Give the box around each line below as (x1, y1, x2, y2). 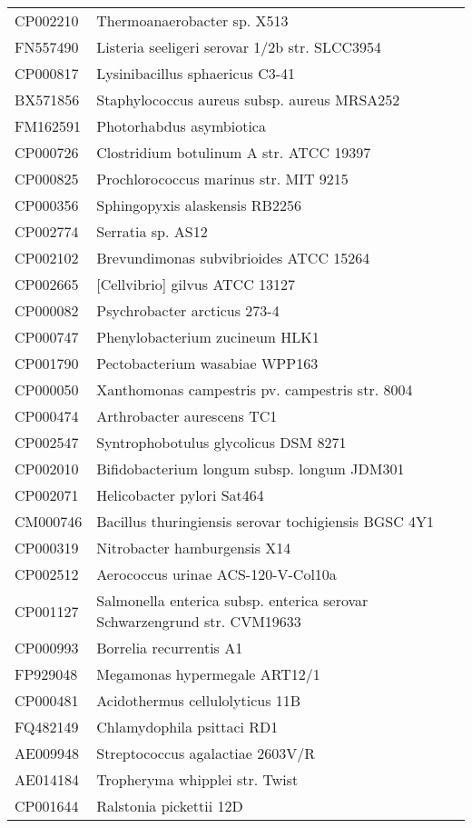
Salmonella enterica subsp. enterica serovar (96, 590, 369, 611)
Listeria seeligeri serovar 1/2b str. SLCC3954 (96, 36, 382, 57)
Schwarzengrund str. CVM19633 (96, 611, 301, 632)
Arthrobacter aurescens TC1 (96, 405, 278, 426)
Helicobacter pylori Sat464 (96, 484, 264, 505)
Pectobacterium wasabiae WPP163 (96, 353, 319, 374)
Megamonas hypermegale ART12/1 (96, 663, 320, 684)
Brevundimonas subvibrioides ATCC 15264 (96, 247, 370, 268)
